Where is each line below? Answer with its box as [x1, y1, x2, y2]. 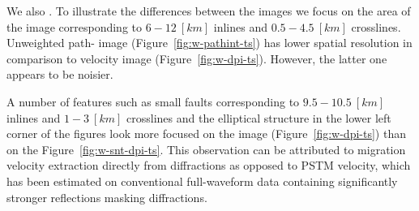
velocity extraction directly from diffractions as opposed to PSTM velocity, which [6, 157, 411, 174]
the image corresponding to [6, 18, 142, 35]
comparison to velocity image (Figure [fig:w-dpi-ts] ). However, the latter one [6, 50, 387, 67]
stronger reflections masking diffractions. [6, 188, 207, 205]
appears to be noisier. [6, 66, 113, 83]
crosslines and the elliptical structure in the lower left [126, 109, 391, 126]
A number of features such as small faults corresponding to [6, 93, 300, 110]
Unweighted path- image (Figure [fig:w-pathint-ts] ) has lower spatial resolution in [6, 34, 413, 51]
